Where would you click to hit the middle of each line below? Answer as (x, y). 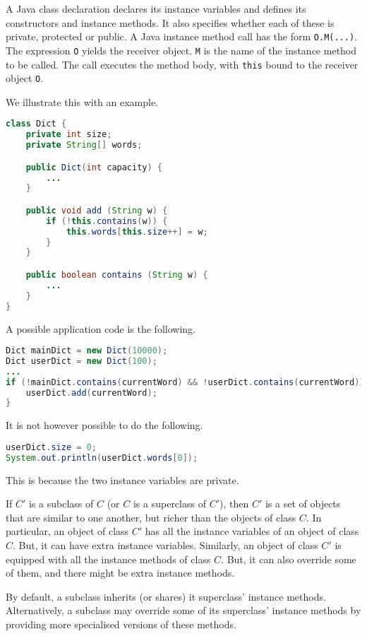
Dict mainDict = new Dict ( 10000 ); (87, 351)
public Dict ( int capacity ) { (94, 167)
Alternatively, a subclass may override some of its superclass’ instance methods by (183, 610)
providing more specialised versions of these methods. (121, 624)
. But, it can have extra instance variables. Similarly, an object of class (166, 545)
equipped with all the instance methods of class (108, 559)
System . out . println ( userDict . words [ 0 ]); (102, 458)
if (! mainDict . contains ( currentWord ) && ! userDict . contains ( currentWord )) (185, 382)
